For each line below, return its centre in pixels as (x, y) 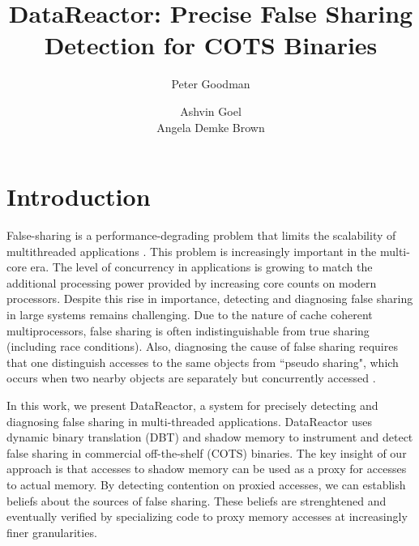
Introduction (79, 196)
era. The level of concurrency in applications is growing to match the (201, 267)
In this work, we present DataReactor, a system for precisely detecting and (192, 405)
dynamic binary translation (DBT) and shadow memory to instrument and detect (210, 437)
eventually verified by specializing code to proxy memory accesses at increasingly (207, 516)
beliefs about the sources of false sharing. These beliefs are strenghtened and (197, 500)
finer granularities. (52, 532)
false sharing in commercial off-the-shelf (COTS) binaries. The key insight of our (207, 452)
